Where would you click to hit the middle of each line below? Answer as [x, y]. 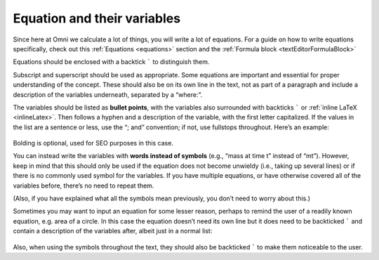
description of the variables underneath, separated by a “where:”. [108, 94]
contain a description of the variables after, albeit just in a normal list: [113, 231]
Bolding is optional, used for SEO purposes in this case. [93, 143]
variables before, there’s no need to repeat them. [84, 186]
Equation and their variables [97, 18]
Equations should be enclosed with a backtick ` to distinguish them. [111, 62]
